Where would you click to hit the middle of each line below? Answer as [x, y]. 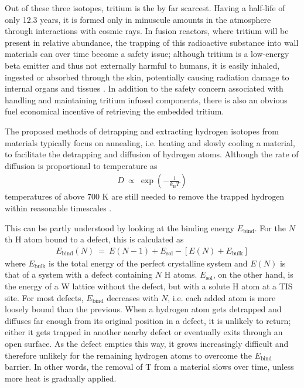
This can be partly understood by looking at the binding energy [119, 227]
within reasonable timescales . [58, 208]
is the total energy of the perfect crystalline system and [148, 263]
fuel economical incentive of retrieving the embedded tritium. [115, 111]
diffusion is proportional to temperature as [81, 165]
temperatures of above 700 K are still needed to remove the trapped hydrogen [145, 196]
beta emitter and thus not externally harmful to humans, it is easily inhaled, [142, 65]
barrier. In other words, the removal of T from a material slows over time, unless [149, 367]
